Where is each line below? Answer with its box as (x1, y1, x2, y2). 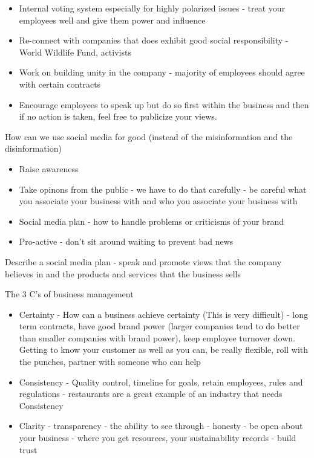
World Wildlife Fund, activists (19, 45, 131, 58)
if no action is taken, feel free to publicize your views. (19, 110, 217, 123)
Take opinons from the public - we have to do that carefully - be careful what (19, 182, 307, 195)
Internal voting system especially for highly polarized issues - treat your (19, 2, 286, 14)
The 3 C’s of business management (5, 288, 134, 300)
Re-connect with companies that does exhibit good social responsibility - (19, 34, 289, 47)
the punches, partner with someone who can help (19, 355, 201, 368)
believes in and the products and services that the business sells (5, 267, 241, 280)
